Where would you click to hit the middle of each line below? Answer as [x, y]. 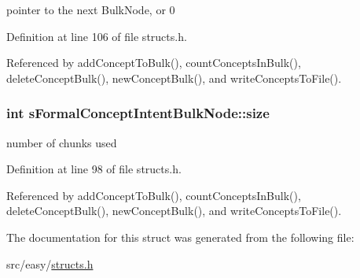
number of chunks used [62, 142]
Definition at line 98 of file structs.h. [94, 169]
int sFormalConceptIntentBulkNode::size [138, 113]
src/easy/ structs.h [50, 263]
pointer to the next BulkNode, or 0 [91, 9]
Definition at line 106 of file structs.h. [97, 36]
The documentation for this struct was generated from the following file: [180, 237]
